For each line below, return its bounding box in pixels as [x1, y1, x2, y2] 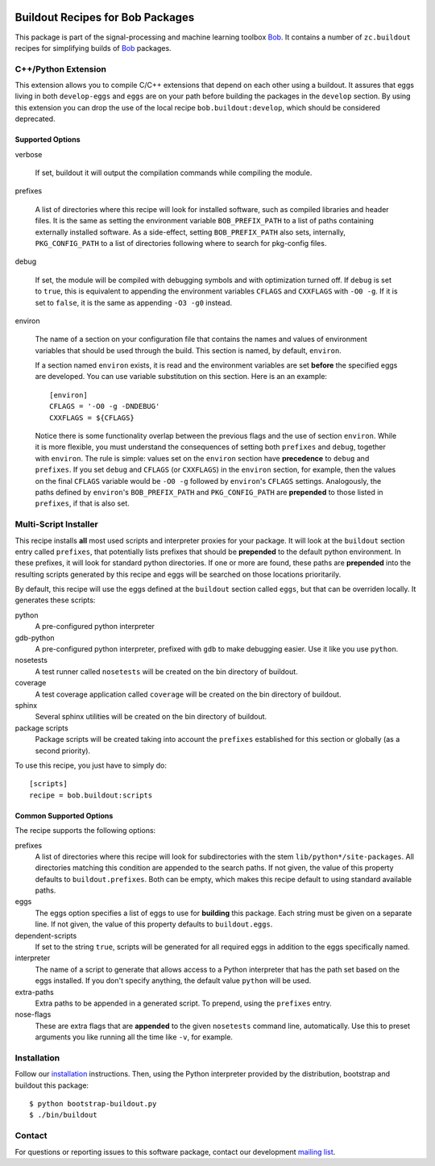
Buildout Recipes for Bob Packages [14, 10, 195, 24]
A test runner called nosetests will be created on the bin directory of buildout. [35, 666, 298, 677]
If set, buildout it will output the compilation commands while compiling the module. [35, 168, 313, 177]
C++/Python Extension [14, 63, 106, 74]
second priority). [35, 746, 91, 756]
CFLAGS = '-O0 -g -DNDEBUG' [49, 402, 160, 411]
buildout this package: [14, 1081, 89, 1090]
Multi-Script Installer [14, 518, 98, 530]
